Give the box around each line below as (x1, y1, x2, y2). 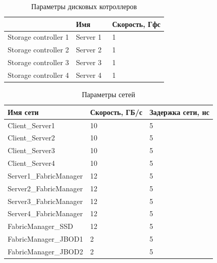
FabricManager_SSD (8, 221, 73, 231)
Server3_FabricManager (8, 195, 83, 206)
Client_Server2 (8, 132, 55, 143)
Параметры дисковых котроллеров (31, 1, 137, 11)
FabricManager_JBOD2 (8, 246, 83, 256)
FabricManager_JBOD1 (8, 233, 83, 244)
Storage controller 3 (8, 57, 69, 68)
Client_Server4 (8, 158, 55, 168)
